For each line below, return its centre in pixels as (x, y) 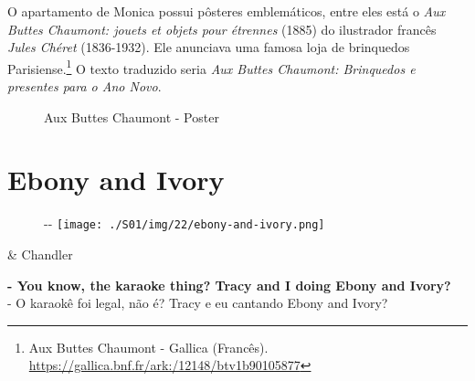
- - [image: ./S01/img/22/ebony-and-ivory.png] (185, 223)
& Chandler (40, 254)
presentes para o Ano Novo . (84, 86)
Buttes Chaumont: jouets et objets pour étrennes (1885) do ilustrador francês (222, 29)
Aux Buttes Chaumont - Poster (132, 116)
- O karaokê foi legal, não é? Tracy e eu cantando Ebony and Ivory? (198, 303)
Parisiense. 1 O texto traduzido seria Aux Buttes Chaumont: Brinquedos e (211, 67)
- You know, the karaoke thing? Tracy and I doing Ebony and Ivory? (229, 285)
